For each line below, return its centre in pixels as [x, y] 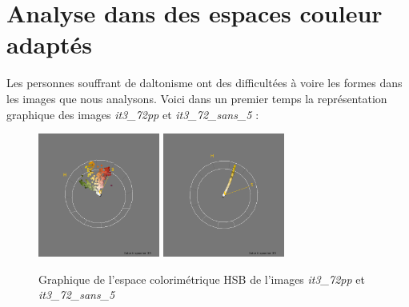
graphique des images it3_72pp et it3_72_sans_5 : [133, 114]
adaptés [50, 44]
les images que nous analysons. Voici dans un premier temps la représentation [197, 98]
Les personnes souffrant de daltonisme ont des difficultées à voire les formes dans [204, 83]
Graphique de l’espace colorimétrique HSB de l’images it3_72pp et [202, 279]
